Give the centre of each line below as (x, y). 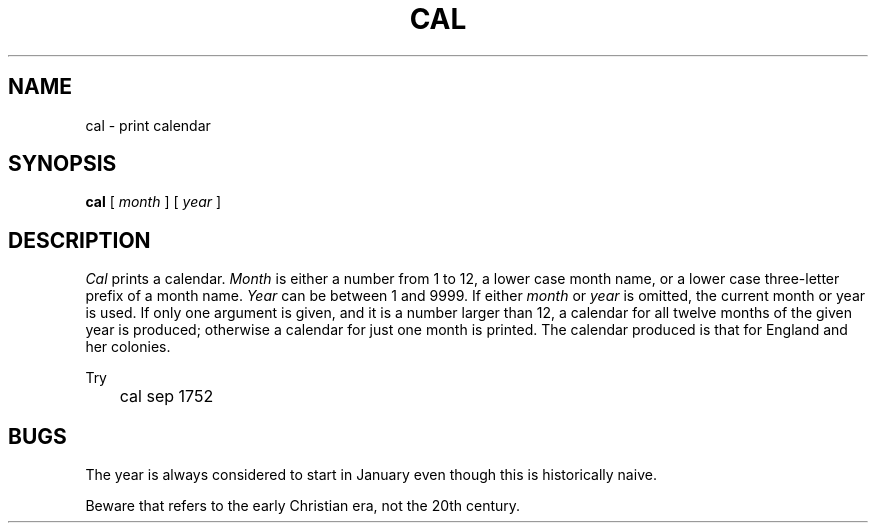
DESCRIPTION (79, 240)
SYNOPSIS (62, 164)
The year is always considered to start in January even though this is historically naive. (371, 475)
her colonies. (128, 347)
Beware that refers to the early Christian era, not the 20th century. (303, 506)
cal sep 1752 (166, 396)
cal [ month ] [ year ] (153, 202)
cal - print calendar (148, 125)
